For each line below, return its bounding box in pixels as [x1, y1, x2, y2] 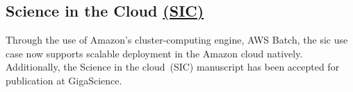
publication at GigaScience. [6, 73, 122, 87]
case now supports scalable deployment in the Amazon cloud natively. [6, 46, 303, 60]
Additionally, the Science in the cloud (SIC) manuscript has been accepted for [6, 59, 340, 74]
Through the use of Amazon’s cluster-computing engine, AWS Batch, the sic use [6, 33, 348, 47]
